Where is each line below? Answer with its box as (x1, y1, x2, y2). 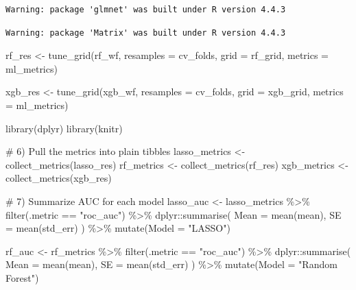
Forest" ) (5, 270, 39, 285)
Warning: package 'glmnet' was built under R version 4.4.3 (5, 5, 286, 14)
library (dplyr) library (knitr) (5, 121, 123, 135)
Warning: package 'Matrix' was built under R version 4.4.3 (5, 27, 286, 38)
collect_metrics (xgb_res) (5, 171, 112, 185)
